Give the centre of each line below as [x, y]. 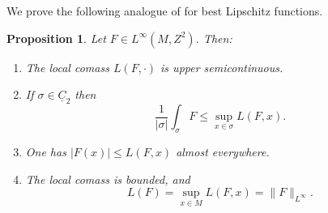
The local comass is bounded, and [108, 179]
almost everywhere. [223, 151]
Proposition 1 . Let [56, 38]
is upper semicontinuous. [222, 67]
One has [46, 151]
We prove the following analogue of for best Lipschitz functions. [165, 11]
